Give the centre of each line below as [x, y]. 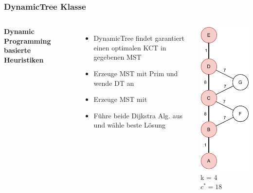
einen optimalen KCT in [130, 47]
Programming [27, 40]
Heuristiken [24, 60]
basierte [18, 50]
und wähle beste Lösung [129, 125]
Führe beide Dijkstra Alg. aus [138, 115]
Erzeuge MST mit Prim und [136, 73]
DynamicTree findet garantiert [139, 38]
